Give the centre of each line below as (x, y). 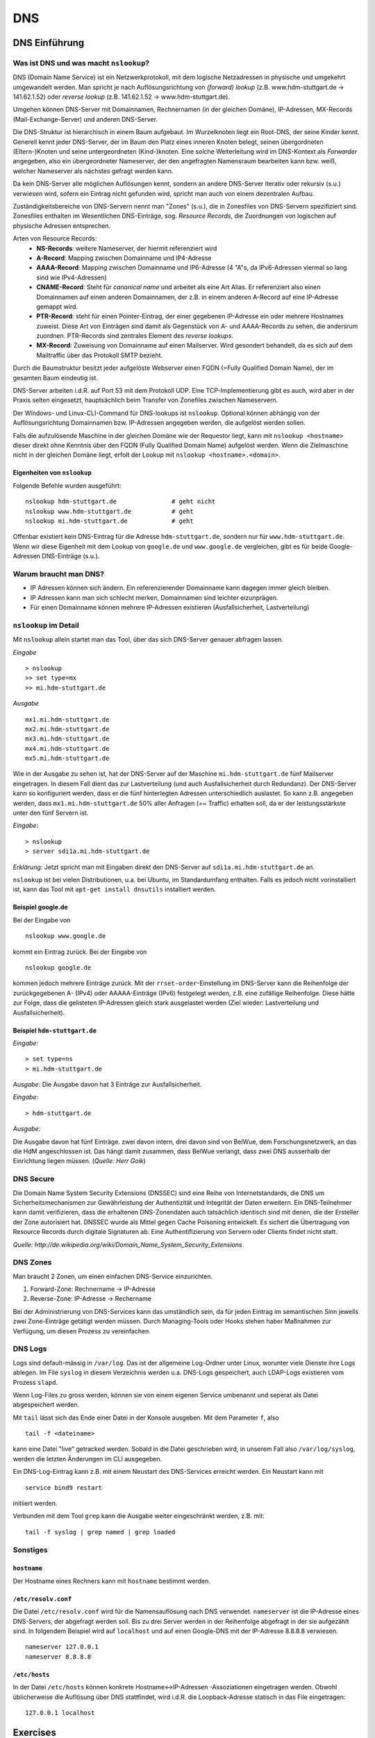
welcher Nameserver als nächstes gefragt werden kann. (93, 171)
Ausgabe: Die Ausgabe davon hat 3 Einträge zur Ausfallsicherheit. (107, 1085)
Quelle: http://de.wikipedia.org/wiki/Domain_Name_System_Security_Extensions (127, 1244)
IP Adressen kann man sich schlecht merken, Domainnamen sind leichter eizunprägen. (154, 597)
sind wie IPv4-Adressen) (72, 277)
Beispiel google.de (41, 907)
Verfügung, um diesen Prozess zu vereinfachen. (82, 1331)
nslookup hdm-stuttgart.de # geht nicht (120, 502)
